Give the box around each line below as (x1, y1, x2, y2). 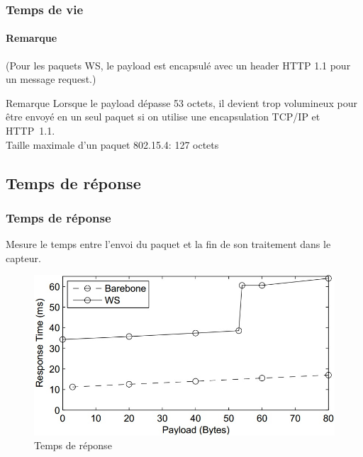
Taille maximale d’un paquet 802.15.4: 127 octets (6, 137, 219, 152)
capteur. (6, 250, 41, 265)
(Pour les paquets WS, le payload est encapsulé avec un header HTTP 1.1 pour (6, 57, 351, 72)
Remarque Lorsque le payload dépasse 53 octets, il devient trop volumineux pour (6, 95, 357, 110)
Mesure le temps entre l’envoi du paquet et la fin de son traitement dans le (6, 237, 331, 252)
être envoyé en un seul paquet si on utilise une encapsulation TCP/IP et (6, 109, 320, 124)
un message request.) (6, 72, 96, 86)
